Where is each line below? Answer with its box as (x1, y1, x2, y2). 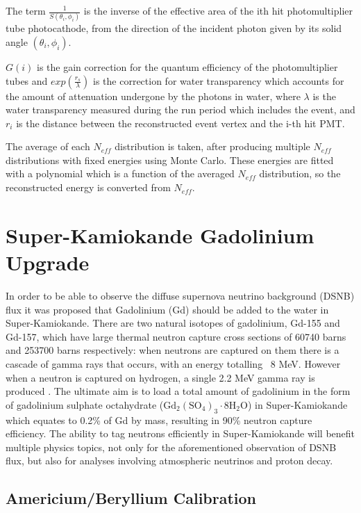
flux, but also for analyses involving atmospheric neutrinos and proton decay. (6, 453, 333, 468)
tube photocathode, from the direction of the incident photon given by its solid (6, 21, 342, 35)
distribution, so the (259, 166, 341, 181)
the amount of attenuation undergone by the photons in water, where (6, 88, 301, 103)
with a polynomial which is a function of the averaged (6, 166, 235, 181)
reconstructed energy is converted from (6, 180, 171, 195)
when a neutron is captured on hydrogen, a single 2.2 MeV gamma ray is (6, 370, 315, 384)
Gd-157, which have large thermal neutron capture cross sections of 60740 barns (6, 329, 346, 343)
